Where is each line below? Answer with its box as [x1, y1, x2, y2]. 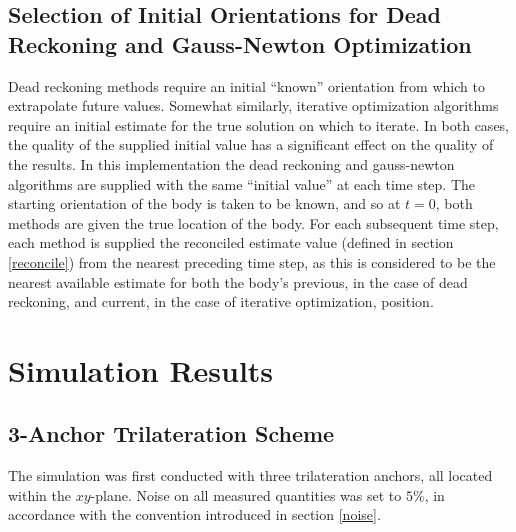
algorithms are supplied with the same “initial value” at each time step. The [8, 173, 476, 194]
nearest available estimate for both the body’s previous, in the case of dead [8, 271, 468, 292]
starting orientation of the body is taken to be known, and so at [8, 193, 401, 214]
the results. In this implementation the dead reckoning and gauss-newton [8, 153, 455, 174]
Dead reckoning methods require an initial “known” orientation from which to [8, 75, 485, 96]
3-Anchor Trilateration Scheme [8, 418, 335, 449]
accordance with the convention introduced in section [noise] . [8, 504, 381, 525]
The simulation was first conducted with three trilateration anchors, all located [8, 465, 493, 486]
